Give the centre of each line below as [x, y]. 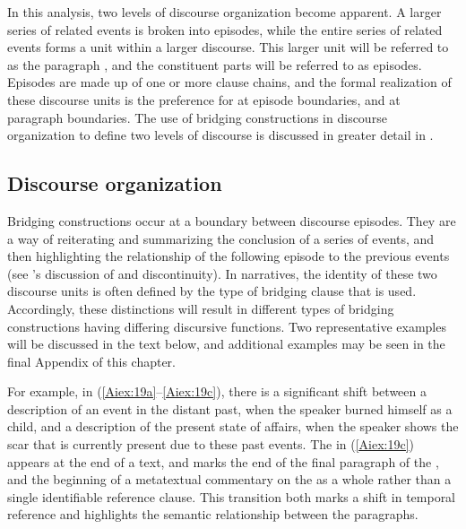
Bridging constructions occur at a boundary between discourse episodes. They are [232, 220]
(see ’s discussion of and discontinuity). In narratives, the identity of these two [222, 273]
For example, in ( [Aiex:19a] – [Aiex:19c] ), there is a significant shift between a [217, 391]
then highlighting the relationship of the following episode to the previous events [229, 256]
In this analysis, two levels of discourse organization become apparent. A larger [224, 12]
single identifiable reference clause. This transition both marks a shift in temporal [232, 496]
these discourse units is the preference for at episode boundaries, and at [204, 99]
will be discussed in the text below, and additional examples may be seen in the [226, 344]
